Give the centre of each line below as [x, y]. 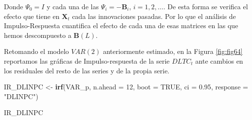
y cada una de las [72, 6]
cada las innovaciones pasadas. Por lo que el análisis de [154, 16]
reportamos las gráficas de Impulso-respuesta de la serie [87, 60]
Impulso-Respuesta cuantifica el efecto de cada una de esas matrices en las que [121, 26]
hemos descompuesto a [38, 35]
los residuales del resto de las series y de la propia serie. [87, 70]
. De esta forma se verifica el [206, 6]
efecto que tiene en [32, 16]
